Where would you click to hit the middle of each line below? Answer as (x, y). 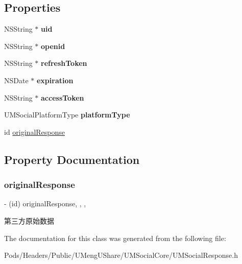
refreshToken (64, 63)
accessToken (63, 97)
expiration (55, 80)
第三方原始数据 (29, 220)
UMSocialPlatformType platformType (67, 115)
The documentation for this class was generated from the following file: (115, 238)
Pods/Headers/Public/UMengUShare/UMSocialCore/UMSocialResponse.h (121, 255)
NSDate (16, 80)
